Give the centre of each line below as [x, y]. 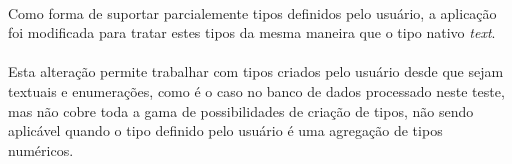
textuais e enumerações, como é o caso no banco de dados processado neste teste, [256, 90]
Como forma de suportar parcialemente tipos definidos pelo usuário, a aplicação [252, 12]
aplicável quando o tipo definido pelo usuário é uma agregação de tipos [225, 130]
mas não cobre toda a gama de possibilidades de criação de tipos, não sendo [241, 110]
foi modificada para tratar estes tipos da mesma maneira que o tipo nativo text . [252, 32]
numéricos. [41, 149]
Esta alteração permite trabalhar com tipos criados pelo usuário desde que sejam [256, 71]
